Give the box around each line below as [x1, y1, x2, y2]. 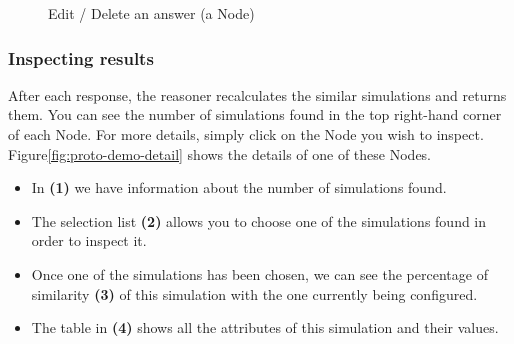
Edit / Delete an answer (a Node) [48, 3, 255, 23]
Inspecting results [8, 45, 154, 70]
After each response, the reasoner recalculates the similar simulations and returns [8, 84, 507, 105]
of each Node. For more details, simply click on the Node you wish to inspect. [8, 124, 484, 144]
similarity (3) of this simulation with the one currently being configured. [31, 283, 478, 304]
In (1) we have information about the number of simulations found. [31, 177, 447, 198]
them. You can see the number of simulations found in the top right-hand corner [8, 104, 502, 125]
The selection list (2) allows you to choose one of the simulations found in [31, 210, 487, 231]
